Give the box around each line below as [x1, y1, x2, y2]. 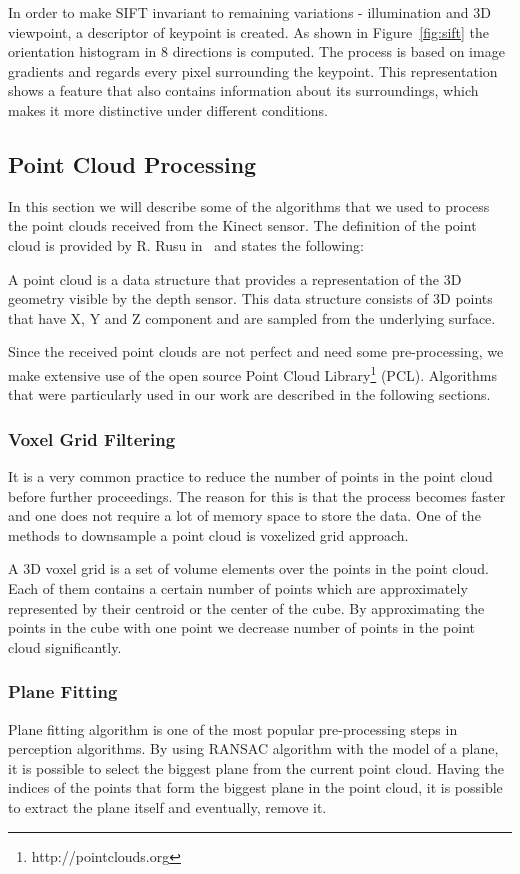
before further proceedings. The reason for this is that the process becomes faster [8, 485, 506, 506]
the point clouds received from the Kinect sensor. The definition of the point [8, 215, 477, 236]
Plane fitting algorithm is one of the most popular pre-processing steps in [8, 718, 458, 739]
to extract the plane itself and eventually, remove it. [8, 796, 327, 817]
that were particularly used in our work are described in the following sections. [8, 384, 491, 405]
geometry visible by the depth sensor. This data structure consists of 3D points [8, 288, 493, 309]
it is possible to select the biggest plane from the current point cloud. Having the [8, 757, 504, 778]
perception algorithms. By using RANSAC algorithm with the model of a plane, [8, 738, 499, 759]
